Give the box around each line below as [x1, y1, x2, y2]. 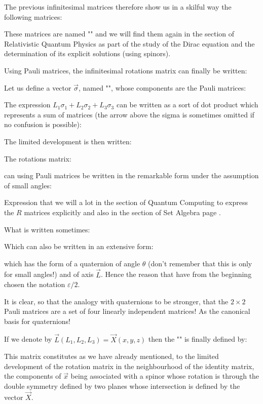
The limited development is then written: [4, 136, 132, 146]
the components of [4, 371, 61, 381]
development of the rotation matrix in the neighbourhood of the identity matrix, [4, 360, 254, 371]
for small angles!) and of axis [4, 269, 94, 279]
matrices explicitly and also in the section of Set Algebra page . [24, 207, 221, 217]
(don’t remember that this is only [148, 258, 252, 268]
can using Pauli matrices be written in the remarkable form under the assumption [4, 170, 259, 181]
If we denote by [4, 334, 52, 344]
